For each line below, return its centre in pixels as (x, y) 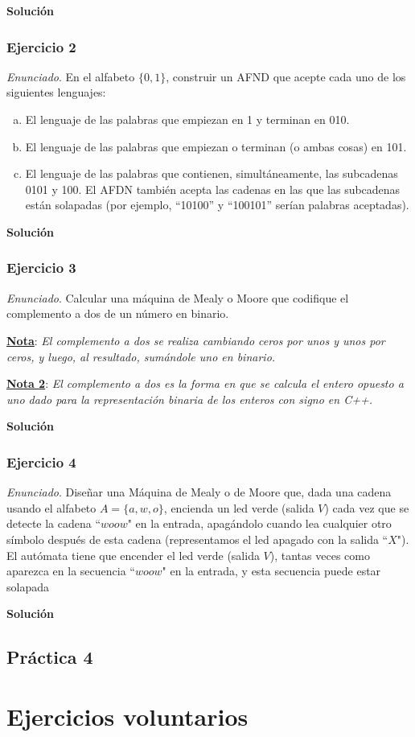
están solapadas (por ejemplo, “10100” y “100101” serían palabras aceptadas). (217, 205)
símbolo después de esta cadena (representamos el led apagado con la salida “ (197, 539)
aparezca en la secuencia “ (71, 571)
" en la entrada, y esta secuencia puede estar (271, 571)
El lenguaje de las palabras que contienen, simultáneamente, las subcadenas (212, 173)
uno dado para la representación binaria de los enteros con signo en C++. (189, 399)
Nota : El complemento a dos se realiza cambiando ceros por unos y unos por (196, 340)
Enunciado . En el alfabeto (71, 76)
